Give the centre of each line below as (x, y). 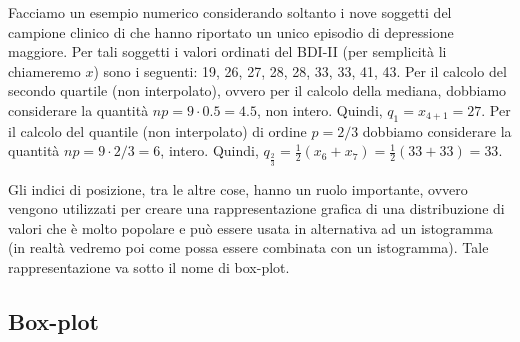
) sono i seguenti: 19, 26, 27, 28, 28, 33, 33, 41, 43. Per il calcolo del (300, 70)
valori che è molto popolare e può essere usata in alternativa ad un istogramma (250, 227)
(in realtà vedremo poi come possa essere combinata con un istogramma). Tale (248, 247)
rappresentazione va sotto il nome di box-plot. (149, 266)
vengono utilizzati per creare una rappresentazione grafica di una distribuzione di (256, 208)
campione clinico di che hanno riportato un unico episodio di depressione (231, 31)
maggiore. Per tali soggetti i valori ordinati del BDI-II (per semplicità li (227, 51)
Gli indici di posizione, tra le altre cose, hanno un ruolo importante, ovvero (238, 188)
